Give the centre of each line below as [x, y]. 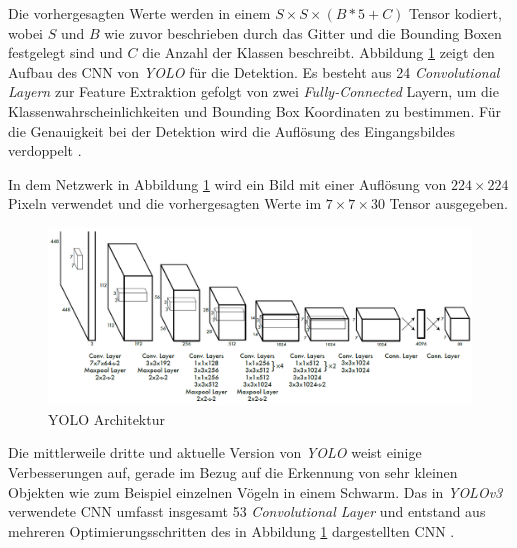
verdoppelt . [45, 150]
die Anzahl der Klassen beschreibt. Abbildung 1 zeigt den [318, 52]
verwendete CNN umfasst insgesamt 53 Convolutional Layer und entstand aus [247, 511]
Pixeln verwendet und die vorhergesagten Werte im [165, 203]
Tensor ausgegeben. [448, 203]
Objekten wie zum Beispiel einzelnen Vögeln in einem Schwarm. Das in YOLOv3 [255, 491]
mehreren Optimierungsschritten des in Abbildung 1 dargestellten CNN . [231, 530]
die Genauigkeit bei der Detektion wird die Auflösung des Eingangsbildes [231, 130]
